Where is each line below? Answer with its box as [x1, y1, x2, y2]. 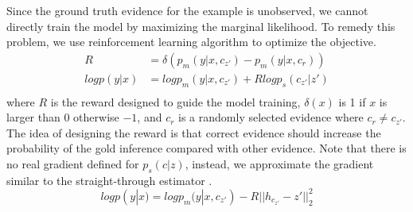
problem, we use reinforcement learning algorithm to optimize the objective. [6, 33, 376, 50]
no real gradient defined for [6, 156, 139, 172]
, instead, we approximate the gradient [185, 156, 374, 172]
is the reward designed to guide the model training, [50, 93, 301, 110]
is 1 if [338, 93, 366, 110]
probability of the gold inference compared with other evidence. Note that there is [6, 140, 407, 156]
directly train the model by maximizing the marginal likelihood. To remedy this [6, 17, 395, 34]
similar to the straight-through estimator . [6, 172, 212, 188]
